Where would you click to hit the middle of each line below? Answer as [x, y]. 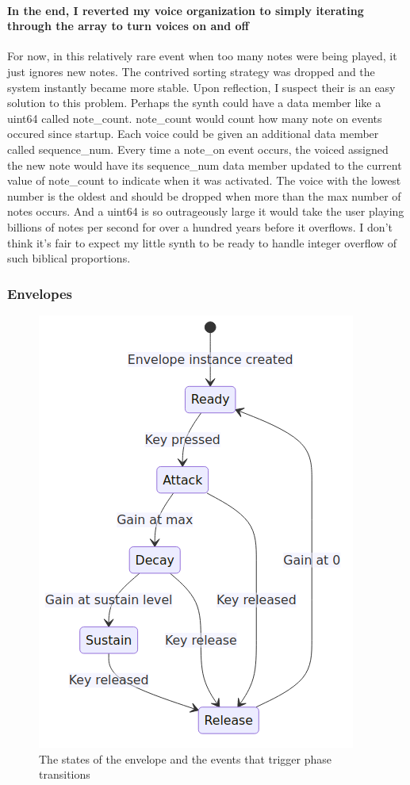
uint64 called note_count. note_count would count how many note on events [195, 118]
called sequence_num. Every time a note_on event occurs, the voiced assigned [198, 149]
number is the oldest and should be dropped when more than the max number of [204, 195]
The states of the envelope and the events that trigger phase [186, 758]
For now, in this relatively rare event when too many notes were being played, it [202, 56]
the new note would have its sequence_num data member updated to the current [205, 165]
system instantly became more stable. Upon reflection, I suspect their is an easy [201, 87]
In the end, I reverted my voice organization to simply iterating [186, 10]
